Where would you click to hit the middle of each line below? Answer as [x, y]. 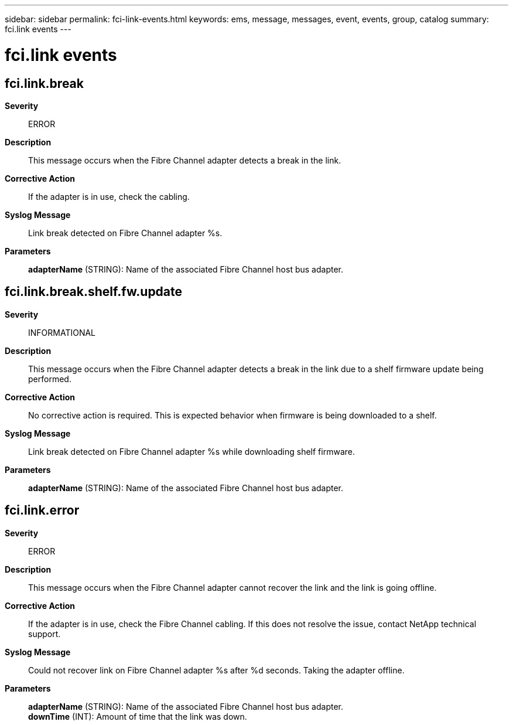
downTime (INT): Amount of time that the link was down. [138, 716]
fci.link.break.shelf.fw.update [94, 292]
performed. [50, 379]
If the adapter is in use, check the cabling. [109, 196]
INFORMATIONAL [62, 332]
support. [45, 634]
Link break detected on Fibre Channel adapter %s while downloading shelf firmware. [191, 451]
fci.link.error [42, 510]
